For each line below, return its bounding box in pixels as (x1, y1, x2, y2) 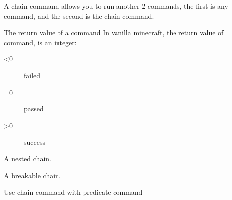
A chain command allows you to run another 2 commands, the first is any (4, 1, 228, 11)
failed (24, 70, 41, 80)
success (24, 137, 45, 147)
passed (24, 103, 44, 114)
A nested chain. (4, 153, 51, 163)
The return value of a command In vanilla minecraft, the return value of (4, 27, 224, 38)
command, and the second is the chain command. (4, 10, 154, 21)
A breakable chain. (4, 170, 61, 180)
